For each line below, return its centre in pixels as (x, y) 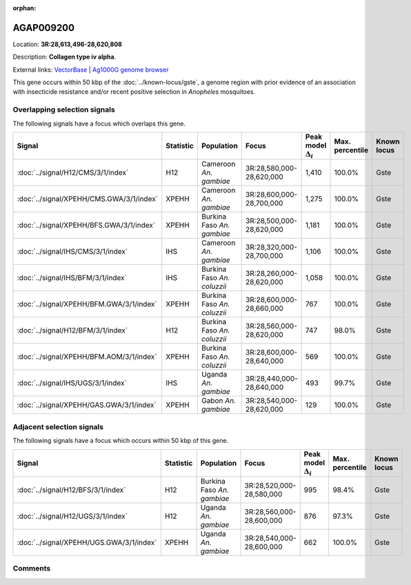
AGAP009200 (44, 28)
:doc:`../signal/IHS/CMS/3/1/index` (72, 252)
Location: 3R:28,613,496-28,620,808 (67, 44)
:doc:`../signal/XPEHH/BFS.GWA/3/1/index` (86, 226)
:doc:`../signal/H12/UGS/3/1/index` (72, 516)
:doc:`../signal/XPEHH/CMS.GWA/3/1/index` (88, 199)
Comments (32, 568)
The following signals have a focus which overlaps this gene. (99, 123)
